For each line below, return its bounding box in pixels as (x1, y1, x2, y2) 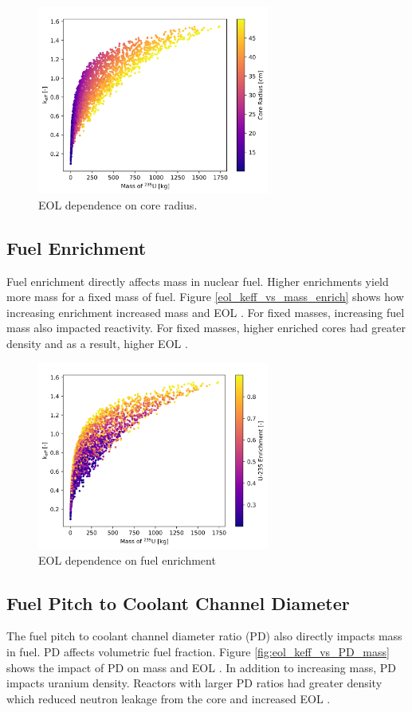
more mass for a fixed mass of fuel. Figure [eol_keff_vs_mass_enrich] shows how (6, 288, 404, 305)
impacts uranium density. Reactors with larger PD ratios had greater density (6, 675, 383, 691)
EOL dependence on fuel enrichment (38, 551, 216, 568)
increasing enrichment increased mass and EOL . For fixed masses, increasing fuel (6, 303, 405, 320)
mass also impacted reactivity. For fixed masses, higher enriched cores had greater (6, 319, 406, 336)
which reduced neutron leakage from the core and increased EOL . (6, 690, 331, 706)
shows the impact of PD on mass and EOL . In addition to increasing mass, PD (6, 659, 397, 675)
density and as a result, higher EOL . (6, 334, 188, 351)
